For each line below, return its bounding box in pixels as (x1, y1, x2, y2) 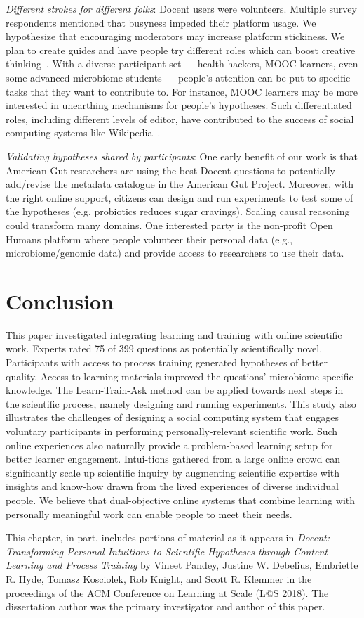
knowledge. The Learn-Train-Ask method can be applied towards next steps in (6, 382, 344, 397)
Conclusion (6, 286, 114, 315)
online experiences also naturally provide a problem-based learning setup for (6, 437, 333, 452)
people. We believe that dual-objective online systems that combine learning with (6, 492, 356, 507)
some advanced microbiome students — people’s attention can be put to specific (6, 70, 351, 84)
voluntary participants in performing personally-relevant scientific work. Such (6, 423, 338, 438)
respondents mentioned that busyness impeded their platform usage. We (6, 15, 316, 30)
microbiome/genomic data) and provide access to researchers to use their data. (6, 245, 344, 260)
